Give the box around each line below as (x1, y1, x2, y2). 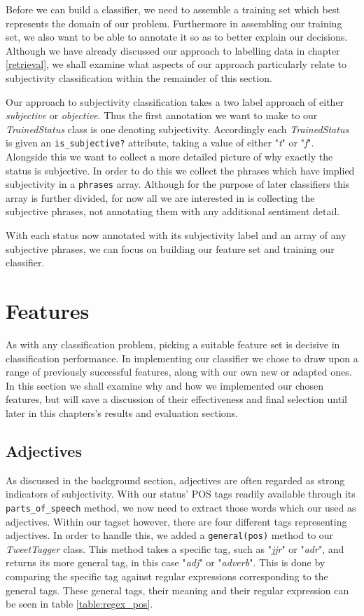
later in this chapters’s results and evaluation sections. (6, 405, 238, 420)
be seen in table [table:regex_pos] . (6, 596, 153, 611)
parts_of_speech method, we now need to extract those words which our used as (6, 500, 356, 514)
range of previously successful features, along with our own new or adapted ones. (6, 364, 352, 379)
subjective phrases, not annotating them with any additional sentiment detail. (6, 204, 340, 219)
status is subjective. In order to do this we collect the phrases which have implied (6, 163, 355, 177)
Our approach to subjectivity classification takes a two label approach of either (6, 94, 344, 109)
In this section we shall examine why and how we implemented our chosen (6, 378, 324, 392)
